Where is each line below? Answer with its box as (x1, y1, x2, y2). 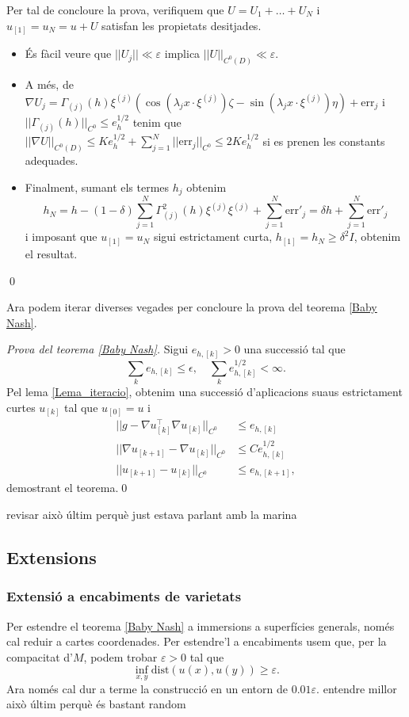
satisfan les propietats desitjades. (101, 17, 262, 33)
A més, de (25, 75, 74, 92)
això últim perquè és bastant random (6, 696, 186, 712)
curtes (6, 399, 36, 415)
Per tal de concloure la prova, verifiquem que (6, 2, 224, 17)
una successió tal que (243, 341, 346, 357)
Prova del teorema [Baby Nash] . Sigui (6, 341, 189, 357)
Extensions (6, 545, 97, 569)
